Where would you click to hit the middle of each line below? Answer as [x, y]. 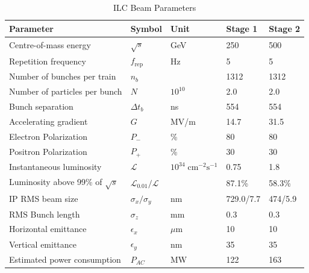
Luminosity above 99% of [56, 181]
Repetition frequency [48, 61]
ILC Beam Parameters [154, 7]
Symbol [146, 28]
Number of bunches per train [63, 76]
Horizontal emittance [48, 229]
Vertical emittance [43, 244]
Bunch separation [41, 106]
